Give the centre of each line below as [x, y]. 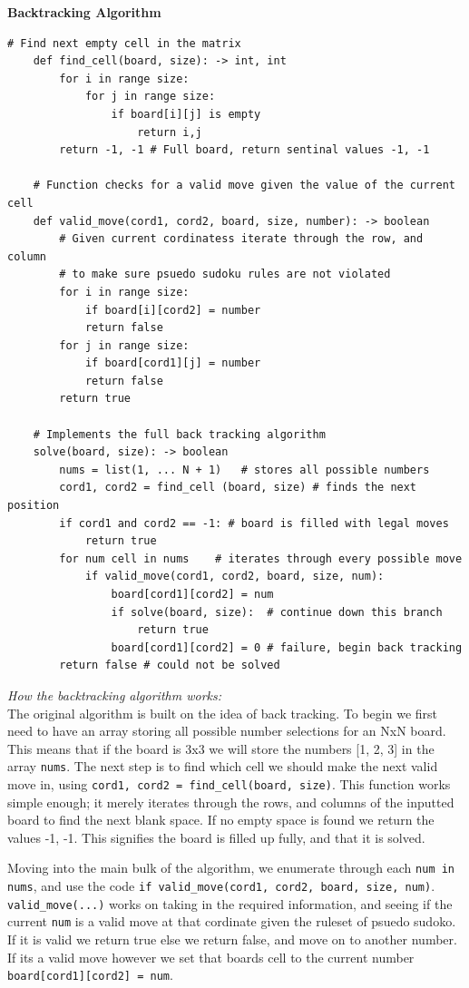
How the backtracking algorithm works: [114, 695]
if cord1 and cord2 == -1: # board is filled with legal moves [254, 523]
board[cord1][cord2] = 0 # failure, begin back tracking [287, 647]
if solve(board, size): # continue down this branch [277, 612]
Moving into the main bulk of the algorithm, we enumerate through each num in [231, 868]
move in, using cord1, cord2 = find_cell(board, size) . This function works [229, 784]
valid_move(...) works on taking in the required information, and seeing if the [230, 903]
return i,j [170, 132]
